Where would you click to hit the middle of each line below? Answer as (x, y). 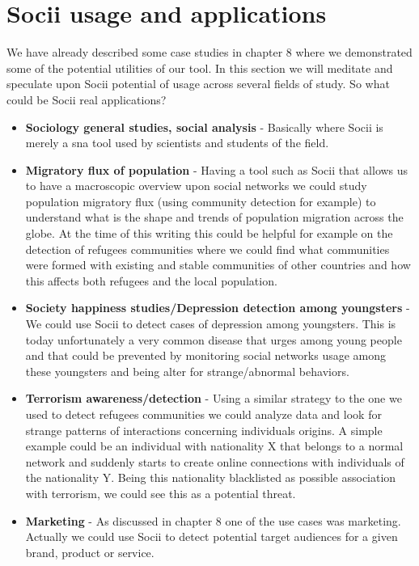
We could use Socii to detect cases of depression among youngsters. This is (211, 324)
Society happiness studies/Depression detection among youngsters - (218, 308)
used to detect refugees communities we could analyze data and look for (203, 414)
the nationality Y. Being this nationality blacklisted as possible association (211, 477)
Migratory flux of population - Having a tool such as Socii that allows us (217, 169)
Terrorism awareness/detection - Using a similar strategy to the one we (214, 398)
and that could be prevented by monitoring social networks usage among (206, 355)
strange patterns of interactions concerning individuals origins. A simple (204, 430)
